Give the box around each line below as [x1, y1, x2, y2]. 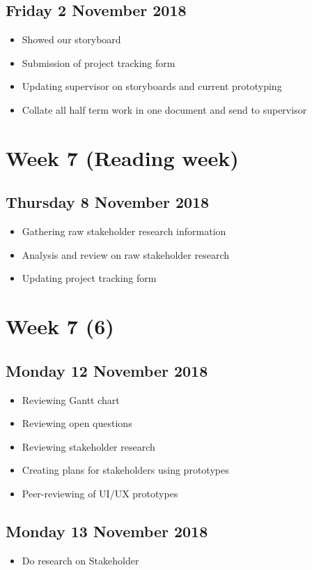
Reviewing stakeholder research [22, 439, 155, 453]
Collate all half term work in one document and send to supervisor [22, 102, 307, 117]
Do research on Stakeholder [22, 553, 139, 567]
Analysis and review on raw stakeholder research [22, 247, 230, 262]
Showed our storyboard [22, 32, 121, 47]
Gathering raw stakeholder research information [22, 224, 226, 239]
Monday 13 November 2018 [6, 520, 208, 541]
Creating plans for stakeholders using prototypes [22, 463, 229, 477]
